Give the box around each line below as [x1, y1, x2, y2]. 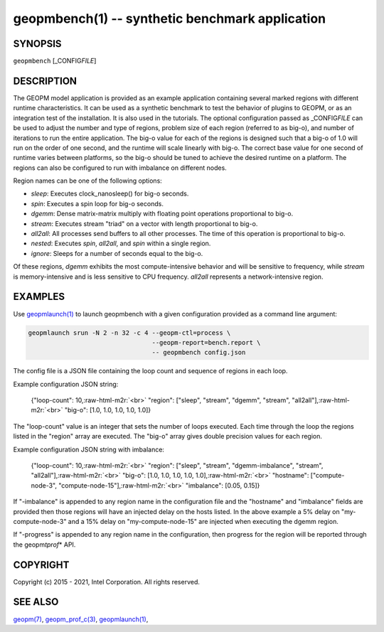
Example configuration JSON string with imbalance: [13, 445, 165, 454]
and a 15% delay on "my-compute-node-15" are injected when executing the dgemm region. [68, 517, 339, 525]
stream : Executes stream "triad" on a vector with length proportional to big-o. [31, 219, 258, 227]
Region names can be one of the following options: [13, 176, 163, 185]
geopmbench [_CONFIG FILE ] [13, 57, 97, 65]
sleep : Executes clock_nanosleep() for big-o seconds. [31, 189, 189, 198]
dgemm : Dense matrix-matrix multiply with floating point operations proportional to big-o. [31, 210, 294, 218]
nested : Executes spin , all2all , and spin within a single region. [31, 239, 211, 248]
